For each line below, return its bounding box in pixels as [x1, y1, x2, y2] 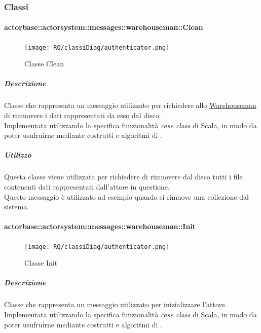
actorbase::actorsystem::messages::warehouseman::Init [4, 221, 196, 232]
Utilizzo [4, 150, 31, 160]
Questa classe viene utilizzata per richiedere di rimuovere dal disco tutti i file [4, 171, 243, 182]
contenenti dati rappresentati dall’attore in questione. [4, 181, 170, 192]
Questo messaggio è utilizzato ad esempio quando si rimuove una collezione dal [4, 191, 249, 202]
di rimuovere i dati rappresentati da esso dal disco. [4, 110, 161, 121]
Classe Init [24, 257, 58, 268]
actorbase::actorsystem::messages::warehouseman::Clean [4, 22, 203, 32]
